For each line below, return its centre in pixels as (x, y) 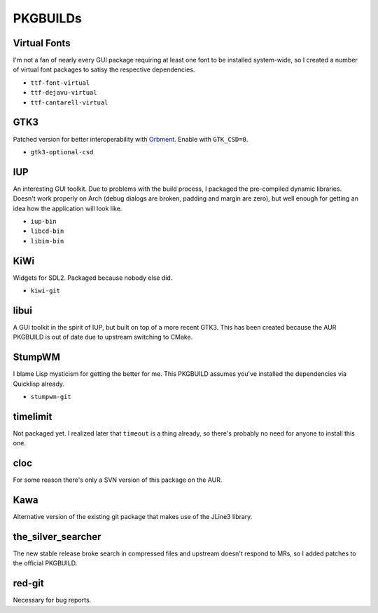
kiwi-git (45, 291)
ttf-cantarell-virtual (69, 102)
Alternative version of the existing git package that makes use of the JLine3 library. (133, 517)
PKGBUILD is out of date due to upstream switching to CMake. (103, 337)
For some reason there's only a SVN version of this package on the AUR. (118, 480)
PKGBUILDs (47, 18)
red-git (29, 583)
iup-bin (44, 221)
